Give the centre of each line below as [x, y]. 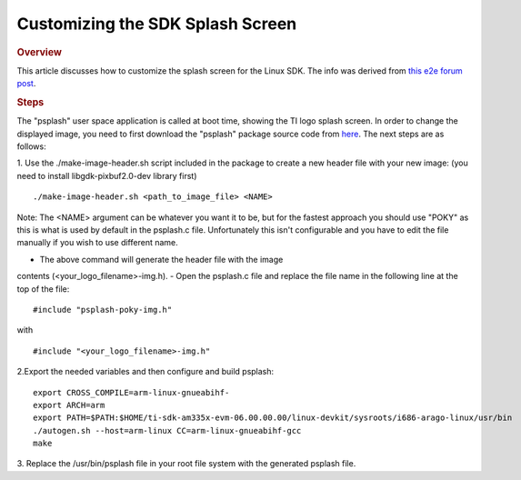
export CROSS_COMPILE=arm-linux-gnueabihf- [131, 392]
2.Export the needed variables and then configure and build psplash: [145, 372]
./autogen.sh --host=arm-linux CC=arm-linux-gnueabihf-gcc [167, 430]
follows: [31, 146]
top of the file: [43, 289]
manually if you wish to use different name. [98, 243]
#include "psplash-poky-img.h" [103, 310]
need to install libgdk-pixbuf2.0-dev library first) [107, 175]
